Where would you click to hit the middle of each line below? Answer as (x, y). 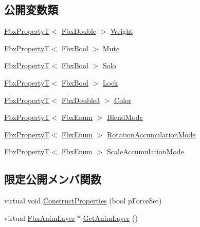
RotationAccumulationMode (151, 134)
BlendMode (125, 117)
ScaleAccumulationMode (146, 151)
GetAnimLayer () (110, 218)
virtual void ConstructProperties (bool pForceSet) (83, 201)
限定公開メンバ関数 (53, 179)
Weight (122, 31)
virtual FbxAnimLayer (40, 218)
